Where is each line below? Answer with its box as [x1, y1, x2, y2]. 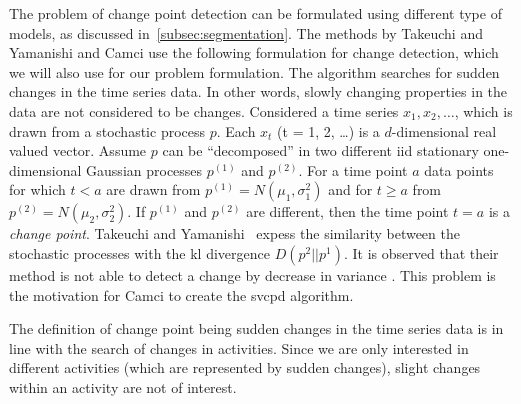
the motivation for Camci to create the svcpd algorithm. [9, 284, 354, 305]
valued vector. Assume [9, 140, 147, 161]
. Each [216, 120, 256, 141]
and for [328, 179, 373, 200]
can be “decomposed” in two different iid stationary [162, 140, 479, 161]
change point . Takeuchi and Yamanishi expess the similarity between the [9, 223, 460, 244]
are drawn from [106, 179, 201, 200]
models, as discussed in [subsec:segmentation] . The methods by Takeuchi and [9, 22, 483, 43]
